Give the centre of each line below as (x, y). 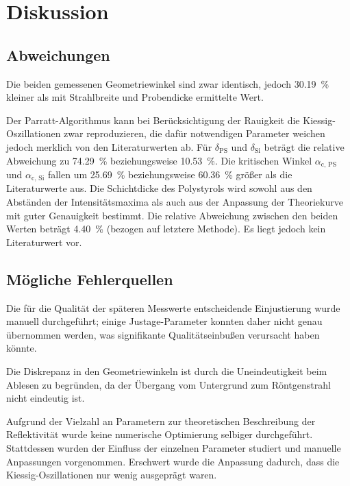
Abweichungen (58, 54)
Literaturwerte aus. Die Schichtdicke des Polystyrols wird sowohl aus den (159, 188)
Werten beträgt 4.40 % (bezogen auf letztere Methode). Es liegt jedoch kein (166, 229)
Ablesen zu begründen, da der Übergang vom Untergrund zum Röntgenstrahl (168, 384)
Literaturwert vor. (44, 242)
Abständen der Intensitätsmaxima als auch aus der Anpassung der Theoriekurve (175, 202)
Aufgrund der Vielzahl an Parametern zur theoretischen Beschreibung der (161, 421)
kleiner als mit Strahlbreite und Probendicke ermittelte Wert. (135, 97)
